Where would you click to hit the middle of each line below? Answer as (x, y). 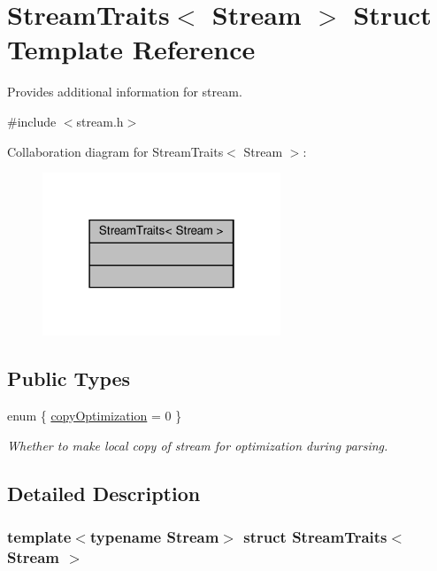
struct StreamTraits (315, 537)
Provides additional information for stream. (125, 92)
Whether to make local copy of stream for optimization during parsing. (198, 445)
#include (32, 121)
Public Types (69, 378)
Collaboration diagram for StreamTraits (115, 151)
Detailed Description (104, 493)
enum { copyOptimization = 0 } (95, 416)
